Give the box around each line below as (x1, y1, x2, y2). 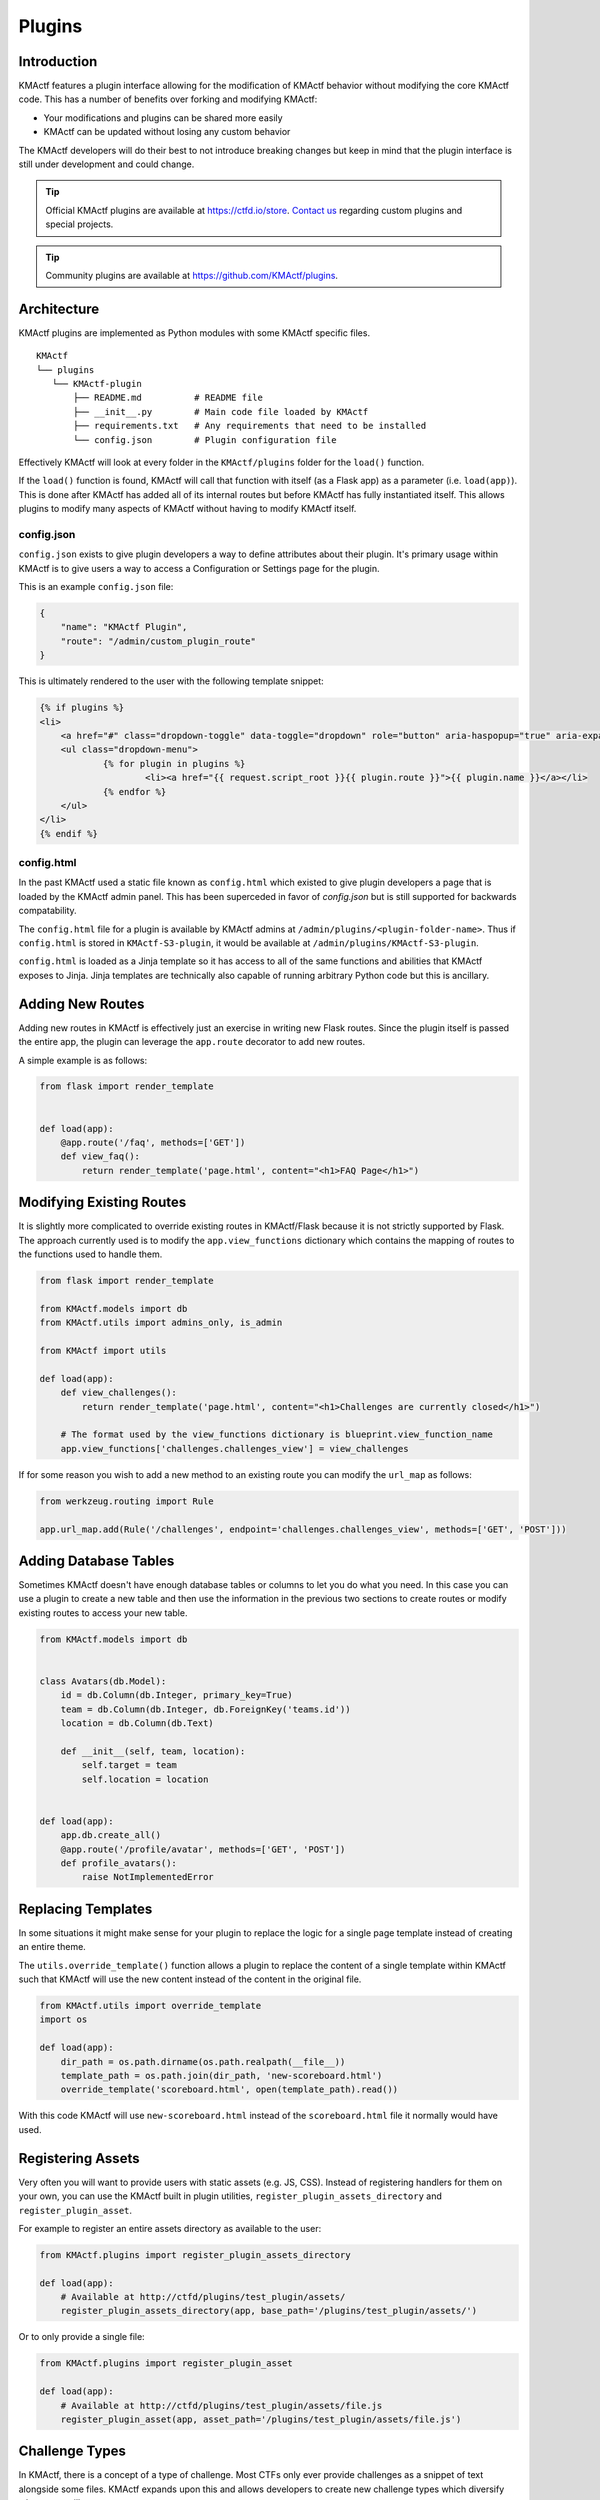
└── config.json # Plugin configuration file (73, 434, 337, 445)
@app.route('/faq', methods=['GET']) (60, 1137, 246, 1149)
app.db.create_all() (60, 1830, 162, 1841)
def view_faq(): (60, 1151, 140, 1162)
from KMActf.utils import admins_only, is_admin (39, 1317, 283, 1329)
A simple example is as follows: (18, 1054, 148, 1066)
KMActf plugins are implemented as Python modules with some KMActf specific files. (18, 326, 370, 339)
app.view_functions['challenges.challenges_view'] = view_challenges (60, 1443, 409, 1454)
